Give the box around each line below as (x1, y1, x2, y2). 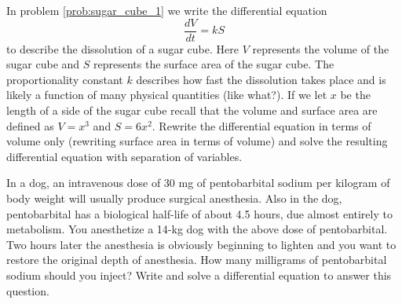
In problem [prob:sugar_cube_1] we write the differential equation (6, 2, 327, 18)
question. (6, 282, 49, 299)
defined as (6, 117, 54, 134)
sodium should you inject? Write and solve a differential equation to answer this (6, 266, 392, 283)
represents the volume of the (252, 40, 389, 57)
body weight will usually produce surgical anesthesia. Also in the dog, (6, 190, 342, 206)
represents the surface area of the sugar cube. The (93, 56, 334, 72)
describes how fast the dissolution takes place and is (136, 71, 386, 87)
